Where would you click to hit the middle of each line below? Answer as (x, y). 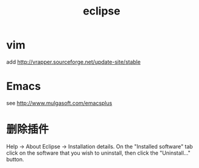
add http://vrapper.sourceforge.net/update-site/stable (73, 62)
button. (15, 159)
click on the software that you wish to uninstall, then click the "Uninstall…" (98, 153)
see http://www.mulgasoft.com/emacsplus (59, 103)
